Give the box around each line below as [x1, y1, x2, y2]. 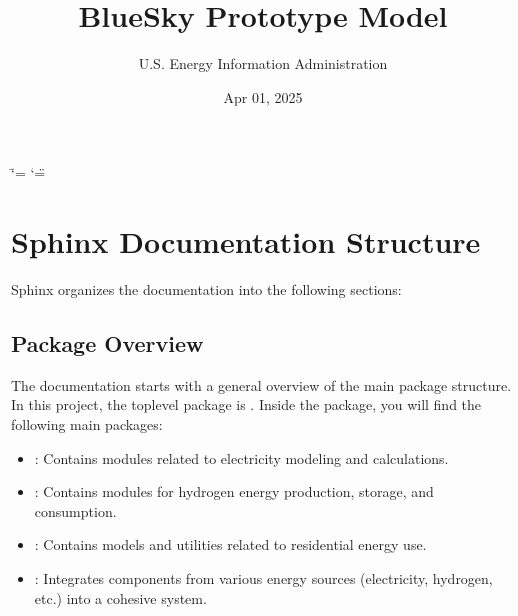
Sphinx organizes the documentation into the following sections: [11, 279, 402, 300]
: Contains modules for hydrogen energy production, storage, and [34, 481, 434, 502]
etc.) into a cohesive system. [34, 587, 207, 608]
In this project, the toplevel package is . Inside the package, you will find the [11, 394, 482, 415]
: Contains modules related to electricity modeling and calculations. [34, 447, 449, 468]
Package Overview [11, 328, 204, 359]
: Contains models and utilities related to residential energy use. [34, 534, 427, 555]
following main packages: [11, 414, 163, 435]
